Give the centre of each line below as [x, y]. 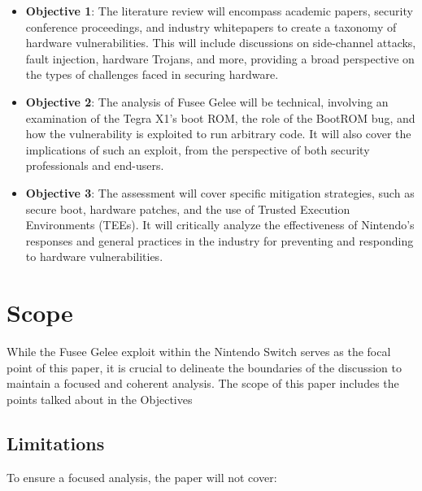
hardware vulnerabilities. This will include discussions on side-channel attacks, [221, 43]
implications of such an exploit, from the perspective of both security [198, 149]
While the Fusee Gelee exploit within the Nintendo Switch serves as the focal [199, 352]
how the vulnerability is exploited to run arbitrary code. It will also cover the [218, 134]
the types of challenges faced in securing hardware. [152, 74]
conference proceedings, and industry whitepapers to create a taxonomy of [211, 26]
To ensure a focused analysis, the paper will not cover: [142, 477]
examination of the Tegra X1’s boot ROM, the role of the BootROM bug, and [220, 117]
